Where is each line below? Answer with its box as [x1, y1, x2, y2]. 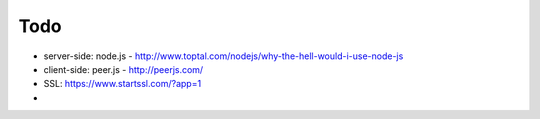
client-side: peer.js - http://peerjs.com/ [43, 63, 204, 75]
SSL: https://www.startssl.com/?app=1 [43, 78, 202, 90]
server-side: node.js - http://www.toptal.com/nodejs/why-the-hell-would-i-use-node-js [43, 50, 404, 62]
